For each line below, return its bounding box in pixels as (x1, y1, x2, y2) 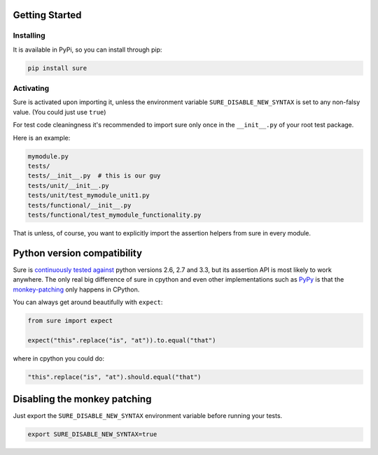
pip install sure (27, 64, 87, 72)
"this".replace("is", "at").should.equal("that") (27, 373, 202, 381)
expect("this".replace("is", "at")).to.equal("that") (27, 336, 216, 344)
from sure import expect (27, 317, 113, 325)
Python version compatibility (13, 247, 143, 259)
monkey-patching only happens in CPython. (13, 285, 140, 294)
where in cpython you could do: (13, 354, 105, 363)
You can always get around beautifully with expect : (13, 298, 163, 307)
